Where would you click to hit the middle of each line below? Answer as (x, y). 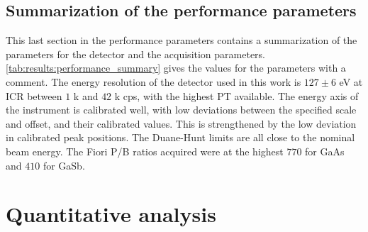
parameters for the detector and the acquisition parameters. (136, 54)
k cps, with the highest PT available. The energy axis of (236, 95)
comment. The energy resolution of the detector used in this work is (154, 81)
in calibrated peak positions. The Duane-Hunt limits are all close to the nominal (180, 137)
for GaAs (325, 151)
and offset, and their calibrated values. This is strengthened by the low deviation (181, 123)
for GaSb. (64, 165)
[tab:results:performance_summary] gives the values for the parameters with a (176, 68)
